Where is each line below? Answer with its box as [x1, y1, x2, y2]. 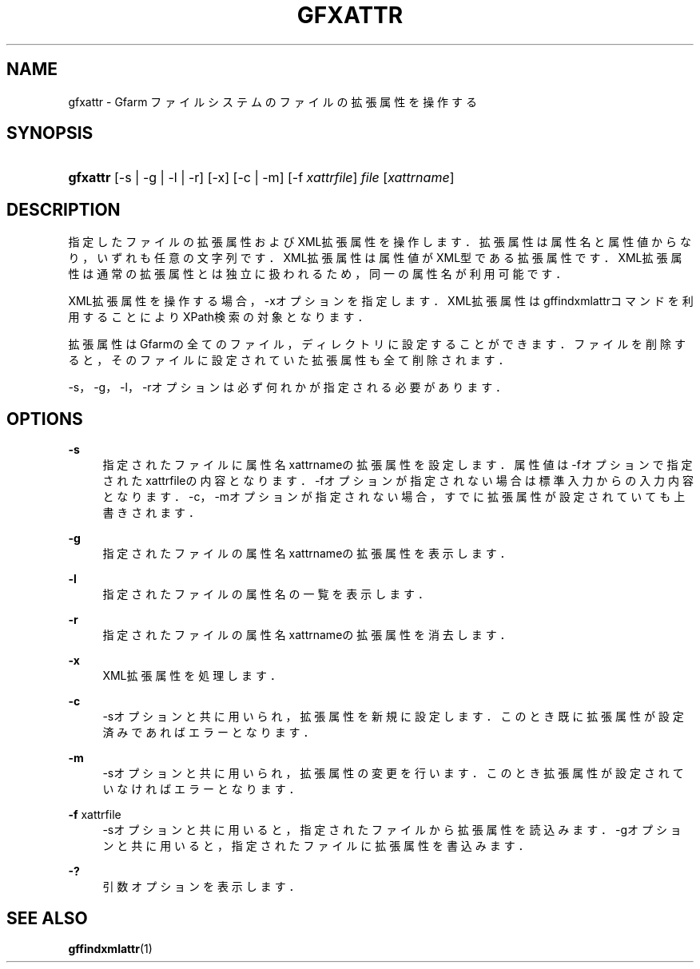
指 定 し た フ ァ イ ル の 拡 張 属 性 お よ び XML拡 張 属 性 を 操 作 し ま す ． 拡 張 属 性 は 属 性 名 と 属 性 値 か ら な [68, 235, 691, 249]
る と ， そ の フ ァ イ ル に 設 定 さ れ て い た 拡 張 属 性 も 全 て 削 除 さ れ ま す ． [68, 353, 510, 367]
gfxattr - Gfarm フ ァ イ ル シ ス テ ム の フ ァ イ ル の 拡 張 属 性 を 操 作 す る [68, 94, 477, 109]
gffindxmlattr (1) [68, 941, 153, 955]
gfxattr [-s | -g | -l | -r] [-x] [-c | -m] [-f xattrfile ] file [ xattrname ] [68, 169, 455, 186]
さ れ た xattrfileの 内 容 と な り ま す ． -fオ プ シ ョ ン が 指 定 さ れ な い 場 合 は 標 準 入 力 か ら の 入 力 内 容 [102, 474, 694, 488]
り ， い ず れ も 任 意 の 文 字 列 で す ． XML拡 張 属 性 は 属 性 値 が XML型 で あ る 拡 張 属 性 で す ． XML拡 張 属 [68, 251, 682, 265]
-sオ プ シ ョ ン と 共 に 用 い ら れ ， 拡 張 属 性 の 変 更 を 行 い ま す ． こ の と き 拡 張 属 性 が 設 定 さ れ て [102, 766, 684, 780]
